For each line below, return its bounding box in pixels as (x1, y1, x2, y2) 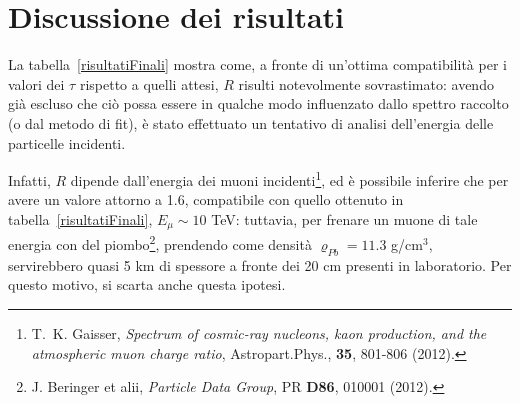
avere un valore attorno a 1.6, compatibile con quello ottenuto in (8, 189, 404, 210)
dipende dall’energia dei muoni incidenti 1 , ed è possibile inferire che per (70, 167, 509, 190)
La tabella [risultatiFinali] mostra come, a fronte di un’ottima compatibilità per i (8, 54, 507, 75)
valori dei (8, 73, 65, 94)
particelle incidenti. (8, 132, 126, 153)
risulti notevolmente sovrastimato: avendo (238, 73, 494, 94)
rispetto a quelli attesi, (79, 73, 219, 94)
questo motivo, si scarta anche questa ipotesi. (8, 274, 286, 295)
